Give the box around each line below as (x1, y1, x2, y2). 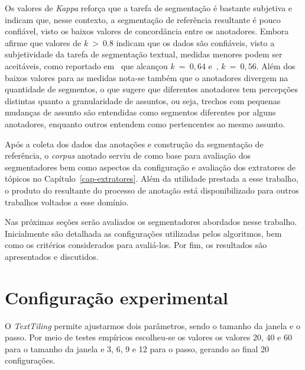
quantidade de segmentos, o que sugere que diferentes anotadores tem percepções (5, 83, 298, 95)
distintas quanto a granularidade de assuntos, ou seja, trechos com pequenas (5, 94, 281, 107)
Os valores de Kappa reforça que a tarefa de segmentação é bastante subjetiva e (5, 2, 293, 14)
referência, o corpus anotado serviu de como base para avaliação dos (5, 149, 251, 162)
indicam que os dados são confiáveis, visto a (116, 36, 275, 49)
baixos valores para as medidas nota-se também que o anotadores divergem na (5, 71, 288, 83)
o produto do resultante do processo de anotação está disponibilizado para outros (5, 184, 299, 196)
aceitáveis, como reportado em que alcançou (5, 59, 168, 72)
